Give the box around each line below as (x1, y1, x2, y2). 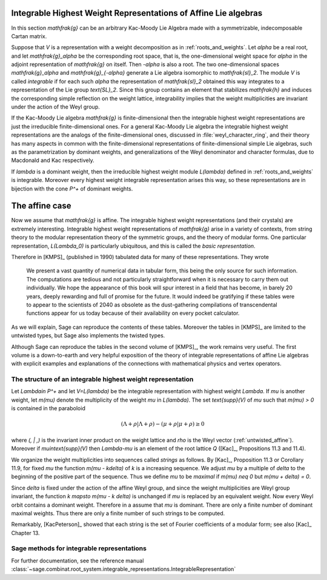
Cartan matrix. (11, 32, 47, 39)
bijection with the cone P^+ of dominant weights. (11, 185, 133, 192)
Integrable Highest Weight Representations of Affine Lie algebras (11, 8, 263, 18)
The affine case (11, 201, 72, 211)
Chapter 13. (11, 529, 40, 536)
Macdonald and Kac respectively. (11, 157, 95, 164)
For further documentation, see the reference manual (11, 557, 144, 564)
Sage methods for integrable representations (11, 544, 147, 553)
